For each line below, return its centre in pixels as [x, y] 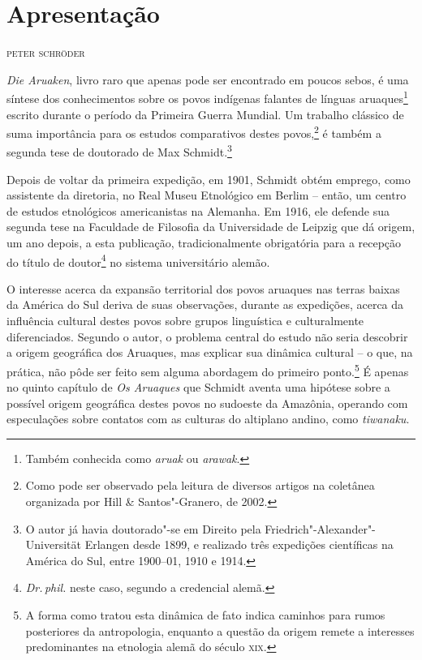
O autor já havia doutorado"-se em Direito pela [143, 528]
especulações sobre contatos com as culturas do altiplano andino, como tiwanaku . [208, 419]
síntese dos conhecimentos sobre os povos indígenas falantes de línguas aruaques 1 [207, 97]
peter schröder [46, 52]
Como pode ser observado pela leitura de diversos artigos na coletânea [200, 485]
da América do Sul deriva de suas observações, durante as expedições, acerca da [205, 304]
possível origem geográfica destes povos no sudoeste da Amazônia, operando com [207, 403]
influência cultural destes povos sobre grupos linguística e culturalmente [185, 321]
